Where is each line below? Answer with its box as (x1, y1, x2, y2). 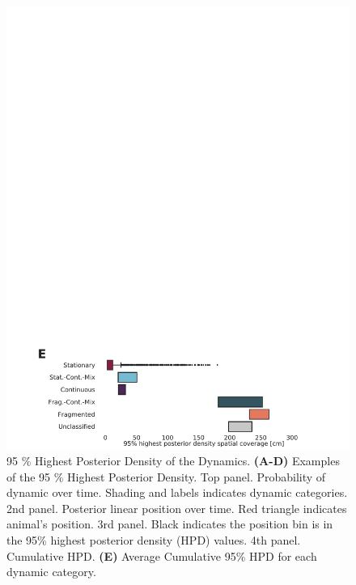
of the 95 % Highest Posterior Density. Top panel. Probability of (6, 468, 326, 485)
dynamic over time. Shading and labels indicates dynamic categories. (6, 484, 348, 501)
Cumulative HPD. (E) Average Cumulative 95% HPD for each (6, 547, 317, 564)
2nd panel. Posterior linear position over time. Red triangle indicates (6, 499, 347, 516)
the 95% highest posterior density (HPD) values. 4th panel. (6, 532, 301, 549)
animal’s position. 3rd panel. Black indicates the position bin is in (6, 515, 333, 532)
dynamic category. (6, 563, 96, 580)
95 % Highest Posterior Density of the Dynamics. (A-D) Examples (6, 452, 340, 469)
